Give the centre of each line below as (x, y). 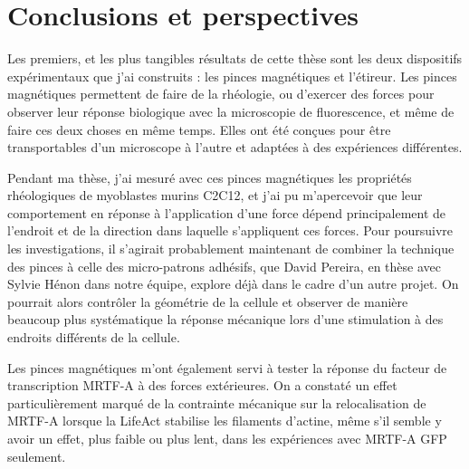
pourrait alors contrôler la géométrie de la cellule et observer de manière (208, 301)
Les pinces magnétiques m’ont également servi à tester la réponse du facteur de (227, 367)
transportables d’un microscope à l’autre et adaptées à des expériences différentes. (235, 147)
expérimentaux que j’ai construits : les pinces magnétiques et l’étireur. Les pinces (232, 76)
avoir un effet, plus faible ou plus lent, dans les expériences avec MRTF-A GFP (227, 438)
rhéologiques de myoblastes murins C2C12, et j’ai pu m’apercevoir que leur (215, 195)
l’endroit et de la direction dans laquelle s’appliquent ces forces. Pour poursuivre (230, 230)
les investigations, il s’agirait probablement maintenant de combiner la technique (231, 249)
